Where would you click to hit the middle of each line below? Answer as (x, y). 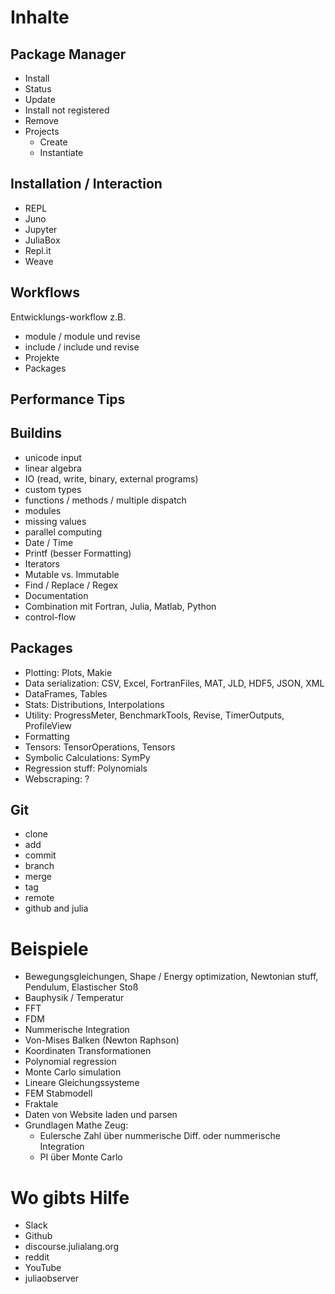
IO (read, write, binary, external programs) (111, 478)
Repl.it (38, 250)
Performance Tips (68, 399)
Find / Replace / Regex (71, 585)
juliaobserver (52, 1278)
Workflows (45, 292)
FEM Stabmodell (58, 1093)
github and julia (56, 908)
